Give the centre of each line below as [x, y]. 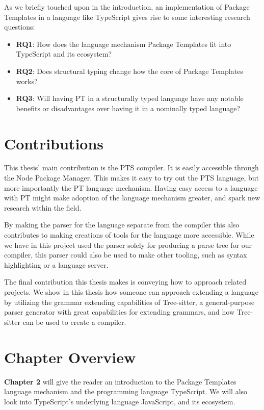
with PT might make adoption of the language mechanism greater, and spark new [132, 198]
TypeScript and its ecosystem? [64, 54]
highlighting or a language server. [56, 264]
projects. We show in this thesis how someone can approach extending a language [131, 292]
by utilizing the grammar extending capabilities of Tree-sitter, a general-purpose [129, 302]
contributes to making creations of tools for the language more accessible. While [129, 235]
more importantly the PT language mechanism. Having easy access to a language [131, 187]
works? [27, 81]
